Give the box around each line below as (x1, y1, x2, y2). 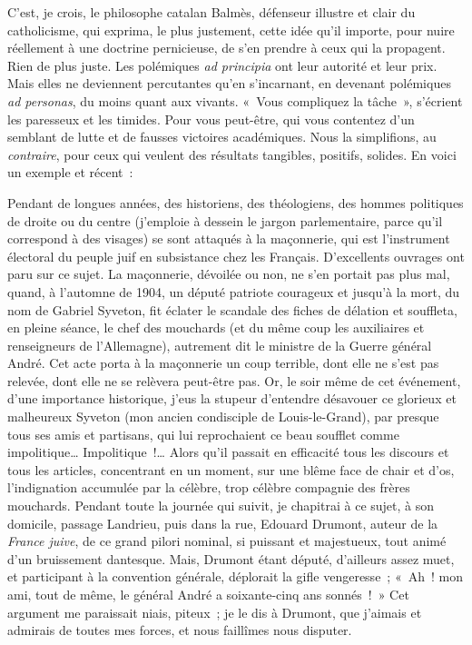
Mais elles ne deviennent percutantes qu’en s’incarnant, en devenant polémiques (7, 74, 451, 93)
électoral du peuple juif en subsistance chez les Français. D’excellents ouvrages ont (7, 246, 465, 265)
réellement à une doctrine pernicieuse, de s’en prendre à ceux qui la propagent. (7, 38, 446, 57)
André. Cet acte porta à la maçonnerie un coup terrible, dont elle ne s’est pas (7, 353, 439, 372)
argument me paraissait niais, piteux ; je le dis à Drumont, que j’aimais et (7, 602, 422, 621)
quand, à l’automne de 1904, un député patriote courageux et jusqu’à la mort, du (7, 282, 460, 301)
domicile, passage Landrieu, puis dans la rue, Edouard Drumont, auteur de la (7, 513, 438, 532)
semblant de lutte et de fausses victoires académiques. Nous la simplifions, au (7, 127, 437, 146)
